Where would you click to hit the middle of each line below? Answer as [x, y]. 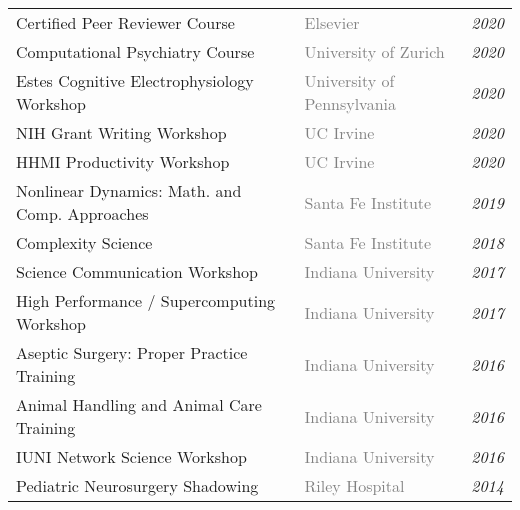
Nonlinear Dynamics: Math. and [129, 190]
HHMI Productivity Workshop [123, 161]
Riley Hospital [354, 485]
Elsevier [332, 22]
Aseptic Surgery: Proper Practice [132, 352]
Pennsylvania [350, 103]
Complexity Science [84, 242]
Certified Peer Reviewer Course [125, 22]
